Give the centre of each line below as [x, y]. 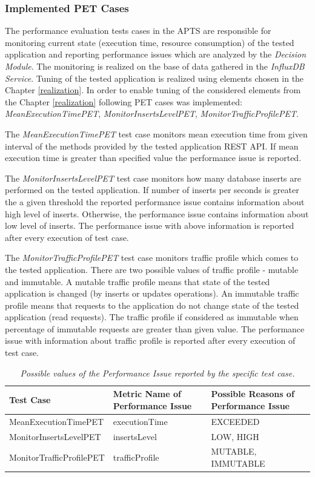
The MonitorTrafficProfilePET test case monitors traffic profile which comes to [152, 258]
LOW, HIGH [235, 436]
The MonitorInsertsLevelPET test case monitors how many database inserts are [153, 178]
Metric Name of [147, 394]
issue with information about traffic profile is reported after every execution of [150, 340]
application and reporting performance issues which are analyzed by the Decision [156, 54]
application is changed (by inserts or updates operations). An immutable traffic [152, 293]
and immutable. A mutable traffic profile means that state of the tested [138, 281]
